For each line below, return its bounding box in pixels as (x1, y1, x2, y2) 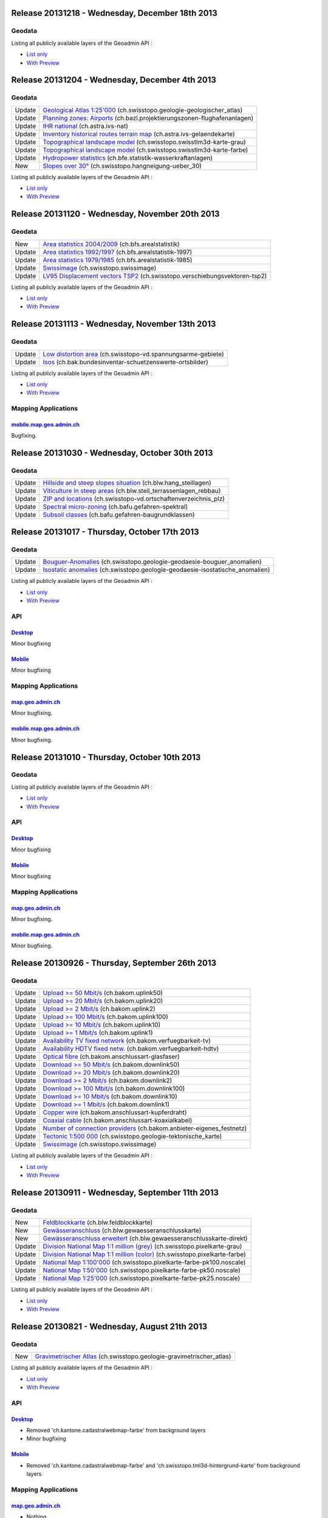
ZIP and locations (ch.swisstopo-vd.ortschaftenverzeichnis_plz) (43, 495, 225, 503)
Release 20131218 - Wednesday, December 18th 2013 (11, 8, 218, 18)
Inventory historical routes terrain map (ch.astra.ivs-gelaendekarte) (43, 129, 235, 138)
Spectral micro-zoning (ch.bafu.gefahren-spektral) (43, 503, 188, 511)
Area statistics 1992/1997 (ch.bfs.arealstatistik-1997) (43, 248, 193, 256)
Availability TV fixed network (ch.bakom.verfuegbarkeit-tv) (43, 1036, 211, 1045)
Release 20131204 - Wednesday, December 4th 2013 (11, 75, 217, 85)
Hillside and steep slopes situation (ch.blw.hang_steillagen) (43, 478, 212, 487)
